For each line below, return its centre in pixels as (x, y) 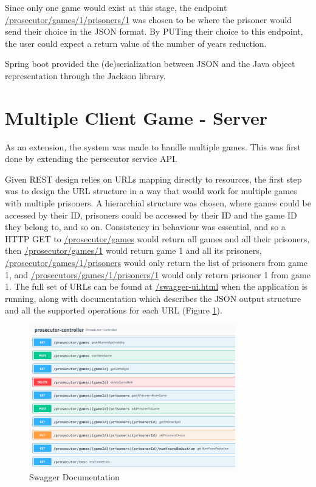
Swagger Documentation (74, 477)
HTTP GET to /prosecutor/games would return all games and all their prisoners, (157, 238)
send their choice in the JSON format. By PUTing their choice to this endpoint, (154, 31)
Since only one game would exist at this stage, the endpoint (116, 7)
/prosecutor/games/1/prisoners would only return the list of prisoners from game (156, 263)
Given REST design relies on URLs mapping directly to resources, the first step (153, 179)
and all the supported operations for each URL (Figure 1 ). (114, 310)
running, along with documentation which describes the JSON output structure (153, 298)
